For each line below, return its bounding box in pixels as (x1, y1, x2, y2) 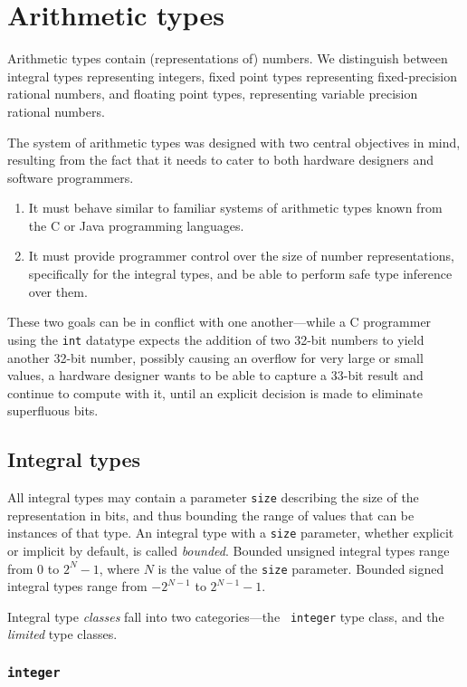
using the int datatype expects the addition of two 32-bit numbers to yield (7, 329, 424, 348)
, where (99, 558, 140, 577)
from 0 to (7, 558, 60, 577)
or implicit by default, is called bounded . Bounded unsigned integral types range (7, 540, 450, 559)
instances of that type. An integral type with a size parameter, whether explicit (7, 523, 454, 542)
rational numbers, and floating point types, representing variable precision (7, 84, 418, 103)
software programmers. (7, 167, 134, 186)
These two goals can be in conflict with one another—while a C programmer (7, 312, 432, 331)
